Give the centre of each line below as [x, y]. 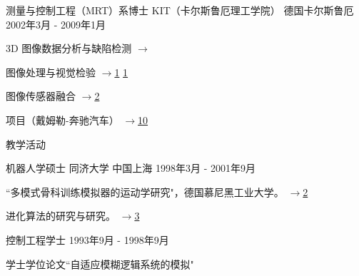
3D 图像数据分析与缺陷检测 [69, 48]
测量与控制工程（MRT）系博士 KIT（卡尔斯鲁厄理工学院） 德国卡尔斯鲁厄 [180, 10]
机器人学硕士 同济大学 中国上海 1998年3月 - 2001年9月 [131, 168]
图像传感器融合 [41, 96]
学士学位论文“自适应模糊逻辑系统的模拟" [100, 264]
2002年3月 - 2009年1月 [56, 24]
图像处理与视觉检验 [51, 72]
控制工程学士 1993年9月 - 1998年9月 [87, 239]
